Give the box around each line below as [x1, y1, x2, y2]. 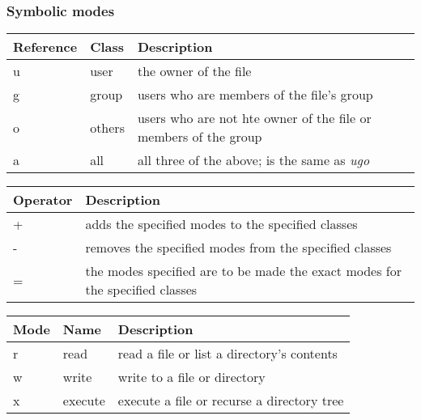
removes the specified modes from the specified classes [85, 238, 392, 257]
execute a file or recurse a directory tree [117, 391, 344, 410]
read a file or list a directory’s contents [117, 344, 338, 363]
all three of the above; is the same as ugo [137, 151, 370, 170]
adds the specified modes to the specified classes [85, 214, 358, 234]
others [90, 117, 125, 137]
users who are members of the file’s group [137, 85, 373, 104]
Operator [13, 190, 73, 210]
